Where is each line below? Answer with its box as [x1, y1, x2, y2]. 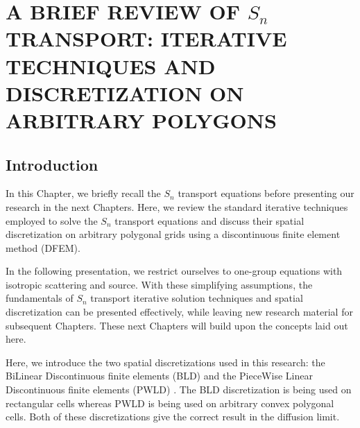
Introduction [6, 153, 98, 175]
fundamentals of [6, 291, 74, 305]
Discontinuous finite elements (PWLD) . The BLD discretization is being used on [6, 382, 352, 397]
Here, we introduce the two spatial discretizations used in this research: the [6, 354, 325, 369]
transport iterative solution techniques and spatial [90, 291, 303, 305]
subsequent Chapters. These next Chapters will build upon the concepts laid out [6, 318, 348, 332]
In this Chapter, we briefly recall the [6, 186, 161, 200]
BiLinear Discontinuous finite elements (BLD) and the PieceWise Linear [6, 368, 313, 383]
